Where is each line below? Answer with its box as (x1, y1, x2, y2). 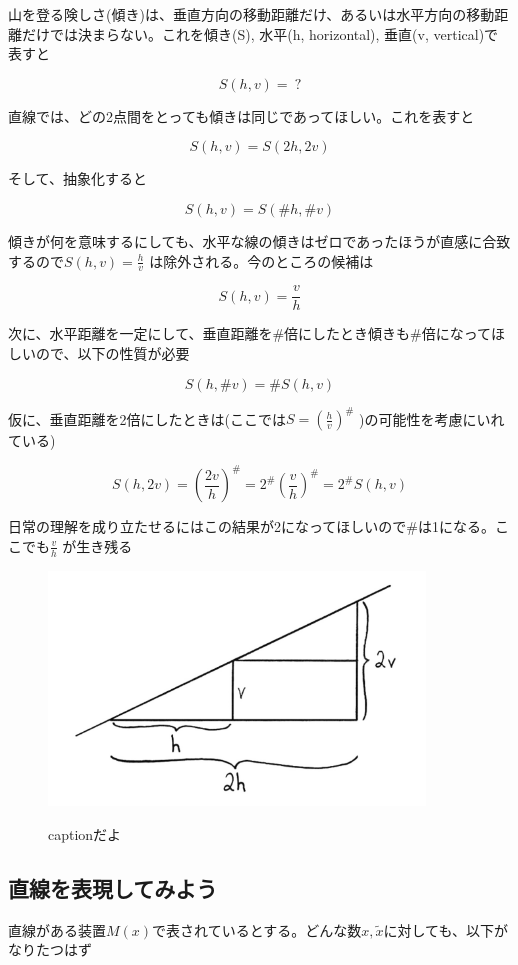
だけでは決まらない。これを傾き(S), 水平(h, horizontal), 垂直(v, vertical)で (21, 23, 499, 44)
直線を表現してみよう (8, 872, 218, 903)
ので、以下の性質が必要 (35, 343, 190, 364)
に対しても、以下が (383, 919, 508, 940)
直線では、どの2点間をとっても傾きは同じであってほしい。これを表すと (8, 105, 475, 126)
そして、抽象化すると (8, 168, 147, 189)
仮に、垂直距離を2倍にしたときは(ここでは (8, 408, 287, 429)
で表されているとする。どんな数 (152, 919, 362, 940)
